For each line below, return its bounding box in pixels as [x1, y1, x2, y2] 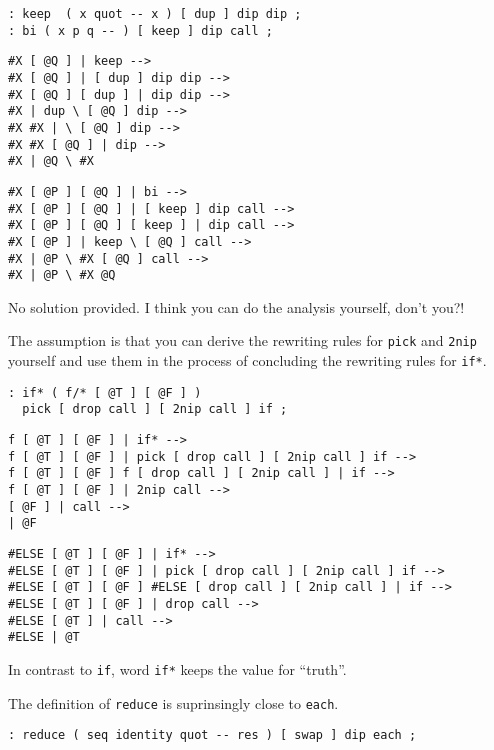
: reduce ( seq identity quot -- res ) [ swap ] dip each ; [8, 728, 417, 743]
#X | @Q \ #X [8, 154, 94, 169]
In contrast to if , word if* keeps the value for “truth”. [8, 658, 347, 679]
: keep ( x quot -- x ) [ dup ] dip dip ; [8, 7, 302, 21]
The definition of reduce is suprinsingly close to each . [8, 692, 339, 713]
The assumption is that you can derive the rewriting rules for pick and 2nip [8, 330, 477, 351]
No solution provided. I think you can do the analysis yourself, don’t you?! [8, 296, 465, 317]
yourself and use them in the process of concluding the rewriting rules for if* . [8, 350, 487, 371]
